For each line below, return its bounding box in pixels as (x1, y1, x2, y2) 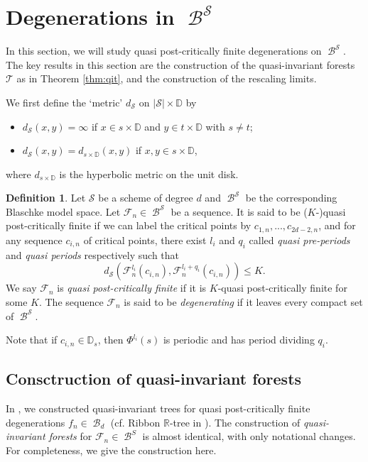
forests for (48, 429, 92, 444)
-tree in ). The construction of (169, 414, 301, 429)
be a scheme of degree (98, 190, 193, 205)
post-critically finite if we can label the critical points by (6, 218, 251, 233)
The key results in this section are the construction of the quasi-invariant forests (6, 57, 355, 72)
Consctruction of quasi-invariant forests (6, 368, 302, 390)
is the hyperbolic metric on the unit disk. (59, 166, 239, 181)
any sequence (6, 232, 63, 247)
